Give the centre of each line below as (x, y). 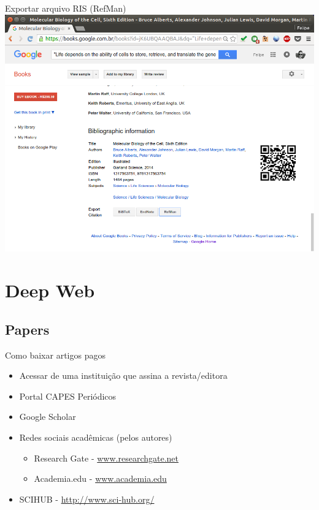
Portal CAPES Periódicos (68, 396)
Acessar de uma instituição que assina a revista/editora (123, 375)
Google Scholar (48, 417)
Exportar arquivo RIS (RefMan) (66, 8)
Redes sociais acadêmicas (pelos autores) (96, 437)
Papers (27, 329)
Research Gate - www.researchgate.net (106, 458)
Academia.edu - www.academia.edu (100, 478)
